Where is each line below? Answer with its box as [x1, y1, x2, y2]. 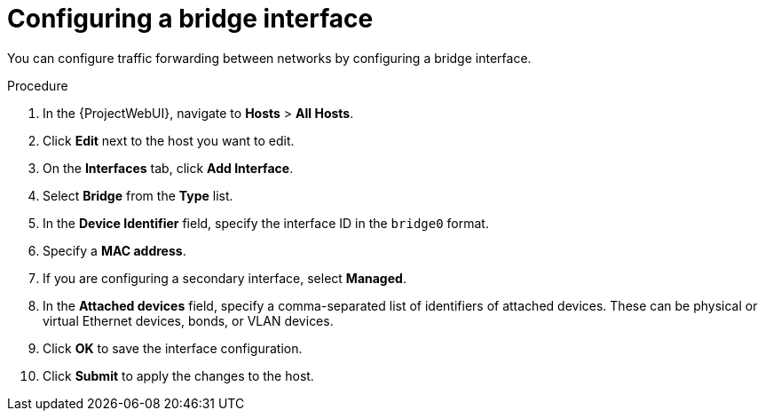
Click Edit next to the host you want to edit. [43, 132, 295, 148]
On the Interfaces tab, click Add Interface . [43, 160, 294, 176]
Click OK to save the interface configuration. [43, 340, 303, 356]
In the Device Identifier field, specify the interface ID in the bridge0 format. [43, 215, 489, 231]
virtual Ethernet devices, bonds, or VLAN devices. [43, 312, 334, 328]
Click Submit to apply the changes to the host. [43, 367, 314, 383]
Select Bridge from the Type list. [43, 187, 233, 203]
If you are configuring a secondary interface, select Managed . [43, 270, 406, 286]
